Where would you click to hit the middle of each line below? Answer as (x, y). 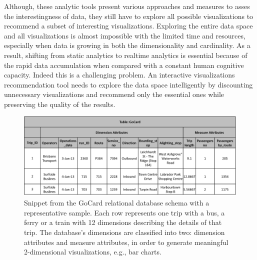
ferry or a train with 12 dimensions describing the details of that (123, 222)
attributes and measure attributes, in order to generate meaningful (126, 242)
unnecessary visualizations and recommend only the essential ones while (114, 94)
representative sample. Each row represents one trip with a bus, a (124, 212)
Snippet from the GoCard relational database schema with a (117, 203)
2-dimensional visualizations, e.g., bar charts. (93, 252)
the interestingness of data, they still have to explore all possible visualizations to (129, 16)
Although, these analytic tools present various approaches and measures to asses (127, 6)
